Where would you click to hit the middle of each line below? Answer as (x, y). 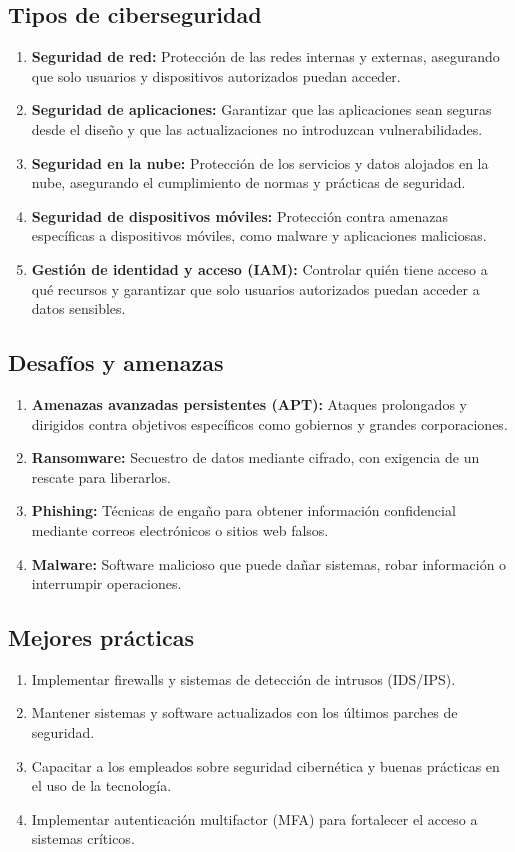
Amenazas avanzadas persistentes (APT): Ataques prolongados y (249, 403)
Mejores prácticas (101, 637)
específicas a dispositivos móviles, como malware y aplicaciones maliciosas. (259, 235)
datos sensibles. (78, 308)
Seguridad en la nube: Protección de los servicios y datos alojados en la (260, 162)
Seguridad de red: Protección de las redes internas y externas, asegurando (265, 56)
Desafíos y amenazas (116, 362)
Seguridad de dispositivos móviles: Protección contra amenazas (239, 215)
